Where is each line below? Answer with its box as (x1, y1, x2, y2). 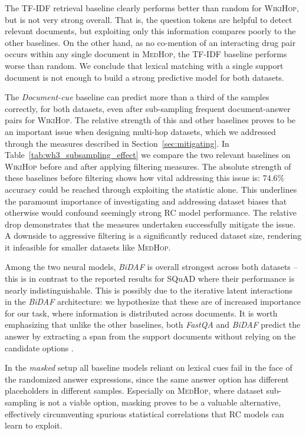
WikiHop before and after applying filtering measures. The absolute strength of (5, 160, 291, 172)
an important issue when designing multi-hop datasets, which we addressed (5, 125, 276, 137)
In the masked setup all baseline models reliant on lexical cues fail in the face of (5, 361, 292, 374)
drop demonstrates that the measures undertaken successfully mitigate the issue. (5, 218, 296, 230)
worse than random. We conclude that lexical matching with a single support (5, 59, 284, 71)
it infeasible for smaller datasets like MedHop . (5, 240, 171, 253)
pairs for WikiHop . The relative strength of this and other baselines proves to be (5, 114, 296, 126)
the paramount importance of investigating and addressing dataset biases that (5, 195, 287, 207)
